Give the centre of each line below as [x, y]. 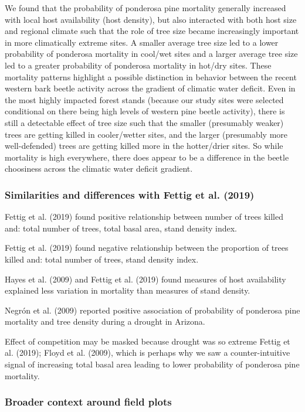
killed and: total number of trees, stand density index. [102, 259]
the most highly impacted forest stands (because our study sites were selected [144, 99]
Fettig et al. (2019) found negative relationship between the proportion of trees [147, 248]
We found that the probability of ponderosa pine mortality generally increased [145, 8]
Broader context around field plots [88, 402]
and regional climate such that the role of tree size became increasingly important [152, 31]
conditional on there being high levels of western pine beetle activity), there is [145, 111]
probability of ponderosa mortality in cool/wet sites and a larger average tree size [151, 54]
